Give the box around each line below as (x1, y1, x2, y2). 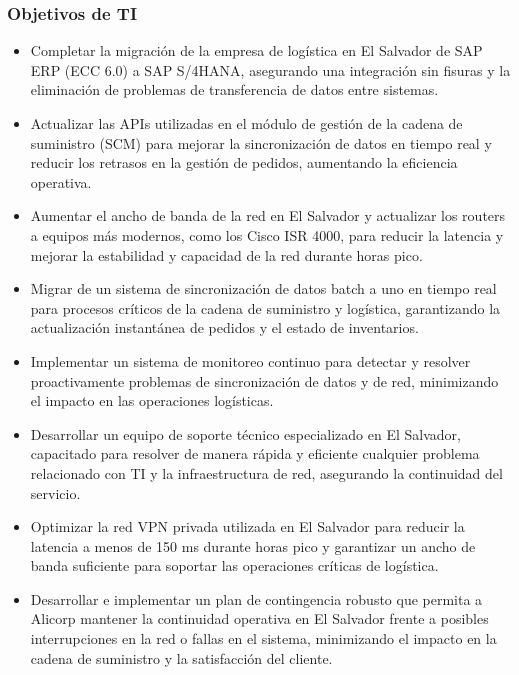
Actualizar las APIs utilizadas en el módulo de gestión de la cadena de (30, 113, 463, 133)
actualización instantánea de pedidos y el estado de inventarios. (30, 317, 419, 338)
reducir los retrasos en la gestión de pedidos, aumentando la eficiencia (30, 152, 458, 173)
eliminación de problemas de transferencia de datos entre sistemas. (30, 79, 439, 100)
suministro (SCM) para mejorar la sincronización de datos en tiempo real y (30, 132, 492, 153)
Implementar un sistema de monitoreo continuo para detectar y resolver (30, 350, 471, 371)
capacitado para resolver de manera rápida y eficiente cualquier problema (30, 443, 480, 464)
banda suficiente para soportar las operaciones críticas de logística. (30, 555, 439, 576)
